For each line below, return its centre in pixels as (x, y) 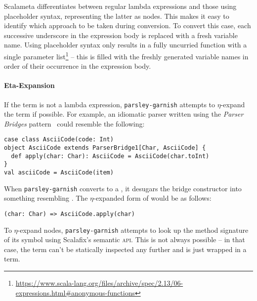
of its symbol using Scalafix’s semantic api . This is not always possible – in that (125, 239)
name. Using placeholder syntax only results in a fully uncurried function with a (126, 45)
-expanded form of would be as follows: (152, 198)
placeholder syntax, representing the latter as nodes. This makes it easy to (117, 16)
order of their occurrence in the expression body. (78, 66)
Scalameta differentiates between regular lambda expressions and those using (120, 6)
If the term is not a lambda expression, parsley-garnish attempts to (110, 104)
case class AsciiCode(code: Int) (59, 140)
